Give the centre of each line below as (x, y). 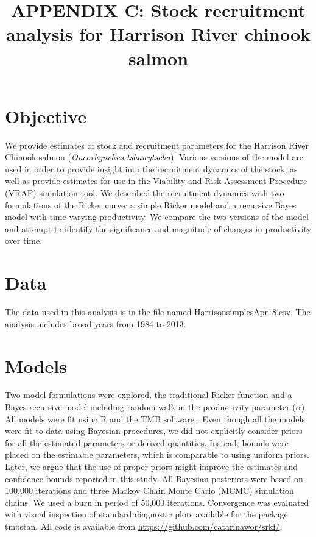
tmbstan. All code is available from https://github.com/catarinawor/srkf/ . (144, 526)
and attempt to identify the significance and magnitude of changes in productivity (158, 228)
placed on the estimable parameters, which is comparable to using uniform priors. (157, 454)
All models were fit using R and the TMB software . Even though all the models (155, 418)
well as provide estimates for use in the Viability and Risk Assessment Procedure (156, 181)
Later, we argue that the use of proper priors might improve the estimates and (152, 467)
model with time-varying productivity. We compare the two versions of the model (157, 217)
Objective (46, 116)
